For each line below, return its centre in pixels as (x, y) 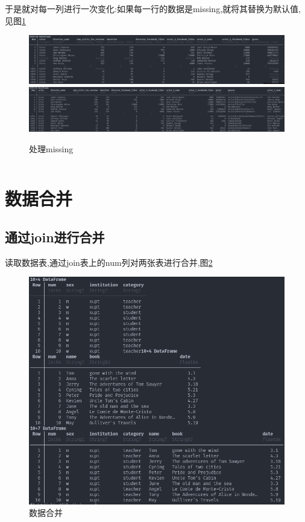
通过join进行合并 (55, 237)
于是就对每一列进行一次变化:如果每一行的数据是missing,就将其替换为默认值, (153, 8)
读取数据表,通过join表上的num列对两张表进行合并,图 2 (109, 262)
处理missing (51, 148)
